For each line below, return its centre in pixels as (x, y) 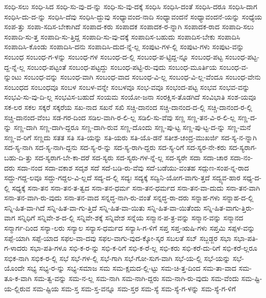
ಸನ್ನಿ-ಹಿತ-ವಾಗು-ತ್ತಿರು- (229, 207)
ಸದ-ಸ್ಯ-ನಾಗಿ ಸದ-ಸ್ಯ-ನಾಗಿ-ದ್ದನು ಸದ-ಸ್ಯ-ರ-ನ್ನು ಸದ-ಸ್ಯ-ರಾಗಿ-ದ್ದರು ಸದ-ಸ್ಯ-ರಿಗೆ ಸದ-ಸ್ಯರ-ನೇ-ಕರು (115, 147)
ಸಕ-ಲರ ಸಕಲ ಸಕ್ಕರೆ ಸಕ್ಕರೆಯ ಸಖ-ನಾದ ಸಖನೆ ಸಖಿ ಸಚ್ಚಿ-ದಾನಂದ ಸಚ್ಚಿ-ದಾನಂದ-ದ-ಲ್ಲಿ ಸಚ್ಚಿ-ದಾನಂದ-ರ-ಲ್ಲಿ (128, 107)
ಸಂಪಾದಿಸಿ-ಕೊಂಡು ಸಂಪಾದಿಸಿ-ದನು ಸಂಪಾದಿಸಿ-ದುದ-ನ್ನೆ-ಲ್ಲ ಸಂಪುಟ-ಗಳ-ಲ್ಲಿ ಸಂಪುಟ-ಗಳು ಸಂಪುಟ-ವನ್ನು (124, 46)
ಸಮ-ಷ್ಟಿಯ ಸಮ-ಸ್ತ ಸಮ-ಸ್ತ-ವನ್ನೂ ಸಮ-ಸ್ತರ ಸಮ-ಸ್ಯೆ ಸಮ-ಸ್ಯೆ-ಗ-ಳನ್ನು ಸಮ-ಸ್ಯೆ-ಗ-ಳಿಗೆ (134, 288)
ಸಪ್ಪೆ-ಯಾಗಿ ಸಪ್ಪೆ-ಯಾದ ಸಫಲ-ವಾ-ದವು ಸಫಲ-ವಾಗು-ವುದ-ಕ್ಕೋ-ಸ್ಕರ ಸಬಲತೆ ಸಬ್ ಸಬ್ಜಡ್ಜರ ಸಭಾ (118, 238)
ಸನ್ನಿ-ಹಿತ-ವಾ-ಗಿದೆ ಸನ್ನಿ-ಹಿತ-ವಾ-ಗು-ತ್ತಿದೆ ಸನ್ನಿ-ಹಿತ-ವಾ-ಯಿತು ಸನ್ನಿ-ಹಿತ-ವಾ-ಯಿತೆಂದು (103, 207)
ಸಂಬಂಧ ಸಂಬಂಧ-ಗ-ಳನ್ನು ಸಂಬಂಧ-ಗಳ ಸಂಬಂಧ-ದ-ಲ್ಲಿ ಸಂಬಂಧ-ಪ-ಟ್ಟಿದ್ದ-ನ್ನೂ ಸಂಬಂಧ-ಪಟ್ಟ (114, 56)
